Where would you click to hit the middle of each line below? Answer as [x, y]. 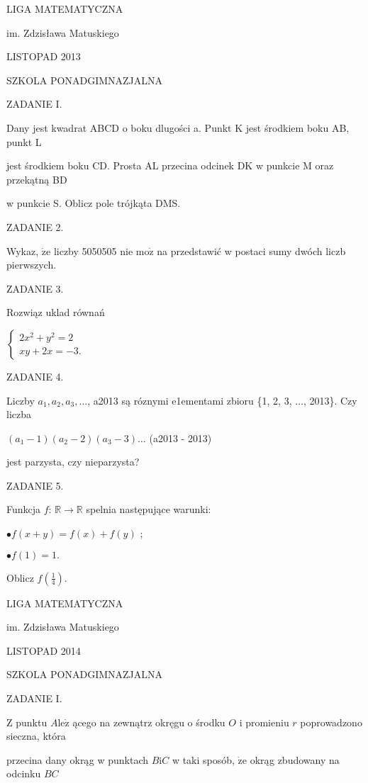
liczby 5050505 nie [93, 250]
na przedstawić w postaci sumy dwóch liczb [251, 250]
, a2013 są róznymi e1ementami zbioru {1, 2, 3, [190, 400]
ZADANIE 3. [35, 288]
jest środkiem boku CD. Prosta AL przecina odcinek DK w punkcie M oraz [170, 165]
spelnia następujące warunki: [149, 509]
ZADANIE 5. [35, 485]
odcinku [24, 773]
